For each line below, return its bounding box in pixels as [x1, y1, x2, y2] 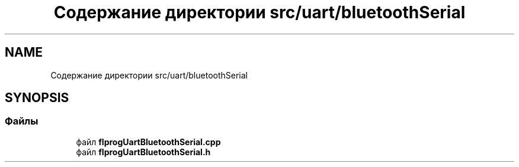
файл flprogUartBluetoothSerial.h [76, 146, 211, 157]
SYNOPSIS [5, 90, 69, 106]
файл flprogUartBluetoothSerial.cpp [76, 136, 221, 147]
